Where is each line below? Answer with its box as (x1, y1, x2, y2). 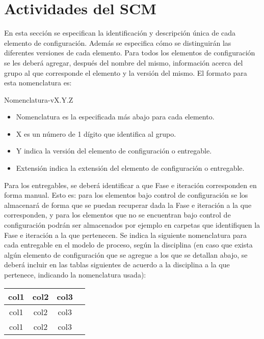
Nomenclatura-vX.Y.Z (4, 94, 73, 105)
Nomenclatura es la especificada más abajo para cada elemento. (16, 111, 215, 122)
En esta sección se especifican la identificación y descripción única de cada (4, 27, 236, 38)
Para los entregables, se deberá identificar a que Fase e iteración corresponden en (4, 179, 257, 190)
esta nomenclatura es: (4, 77, 72, 88)
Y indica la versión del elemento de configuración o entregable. (16, 145, 212, 156)
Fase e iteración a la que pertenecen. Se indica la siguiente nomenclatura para (4, 229, 247, 240)
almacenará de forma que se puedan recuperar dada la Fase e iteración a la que (4, 199, 252, 210)
